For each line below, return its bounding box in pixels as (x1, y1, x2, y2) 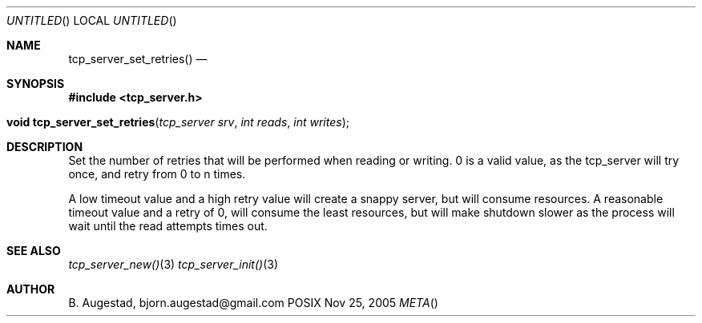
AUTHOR (6, 282, 55, 296)
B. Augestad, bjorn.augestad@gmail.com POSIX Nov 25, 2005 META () (68, 296, 438, 309)
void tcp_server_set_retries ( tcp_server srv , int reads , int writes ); (6, 115, 349, 129)
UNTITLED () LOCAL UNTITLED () (6, 14, 177, 27)
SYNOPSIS (6, 77, 65, 90)
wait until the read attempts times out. (68, 219, 268, 233)
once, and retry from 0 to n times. (68, 167, 246, 181)
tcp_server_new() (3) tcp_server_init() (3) (68, 257, 279, 271)
